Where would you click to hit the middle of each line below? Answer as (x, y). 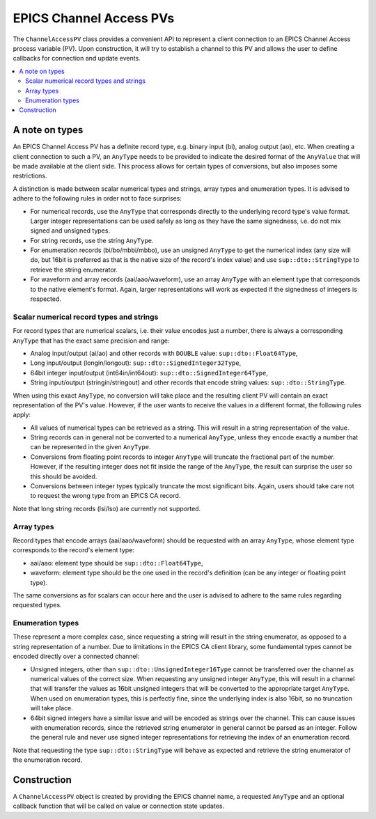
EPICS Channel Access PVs (94, 18)
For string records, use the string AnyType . (92, 240)
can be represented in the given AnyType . (91, 447)
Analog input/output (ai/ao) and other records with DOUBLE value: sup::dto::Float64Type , (164, 353)
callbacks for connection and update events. (77, 58)
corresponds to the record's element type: (74, 550)
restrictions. (30, 176)
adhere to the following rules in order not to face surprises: (97, 198)
